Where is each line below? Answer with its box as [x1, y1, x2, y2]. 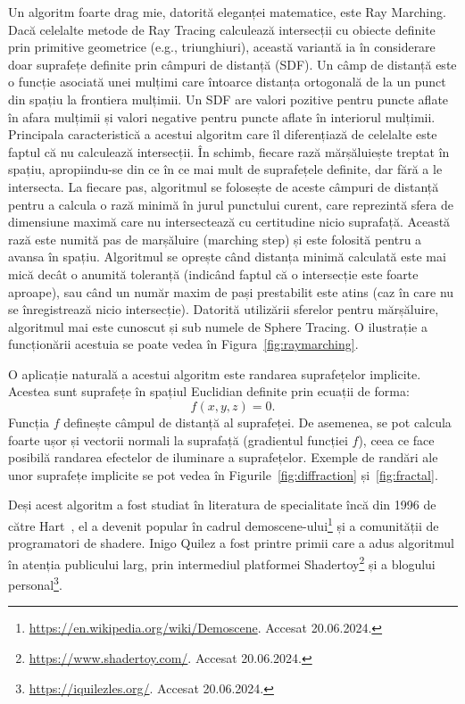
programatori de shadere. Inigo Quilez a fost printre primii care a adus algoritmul [8, 534, 454, 552]
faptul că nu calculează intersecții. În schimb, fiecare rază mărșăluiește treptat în [8, 142, 450, 161]
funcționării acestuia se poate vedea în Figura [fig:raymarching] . [8, 335, 359, 353]
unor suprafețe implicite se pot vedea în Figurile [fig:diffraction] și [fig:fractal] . [8, 465, 438, 484]
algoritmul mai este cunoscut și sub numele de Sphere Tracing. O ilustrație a [8, 317, 428, 335]
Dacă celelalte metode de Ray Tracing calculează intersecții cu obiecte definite [8, 20, 436, 38]
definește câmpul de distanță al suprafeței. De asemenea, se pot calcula [63, 413, 452, 432]
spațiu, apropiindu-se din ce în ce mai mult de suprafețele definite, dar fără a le [8, 160, 443, 178]
